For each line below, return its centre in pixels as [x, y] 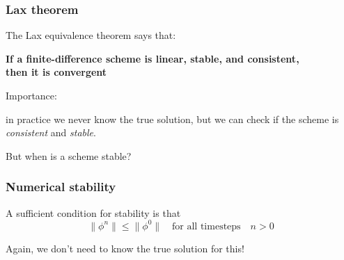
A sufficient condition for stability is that [93, 212]
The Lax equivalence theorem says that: [91, 35]
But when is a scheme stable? [69, 155]
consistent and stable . [51, 132]
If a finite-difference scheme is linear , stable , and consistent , [153, 58]
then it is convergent [56, 72]
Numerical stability [61, 187]
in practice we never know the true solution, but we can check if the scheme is [172, 119]
